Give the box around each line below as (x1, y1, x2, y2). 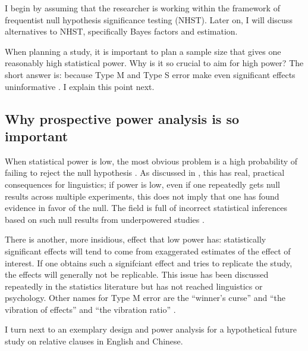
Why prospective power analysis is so (5, 109, 240, 128)
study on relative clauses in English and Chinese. (5, 335, 183, 347)
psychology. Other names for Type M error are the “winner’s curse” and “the (5, 291, 285, 304)
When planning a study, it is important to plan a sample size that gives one (5, 45, 281, 57)
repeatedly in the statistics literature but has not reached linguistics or (5, 279, 263, 292)
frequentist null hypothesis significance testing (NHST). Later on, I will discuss (5, 13, 293, 26)
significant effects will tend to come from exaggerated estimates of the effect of (5, 244, 291, 257)
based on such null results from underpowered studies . (5, 213, 205, 225)
